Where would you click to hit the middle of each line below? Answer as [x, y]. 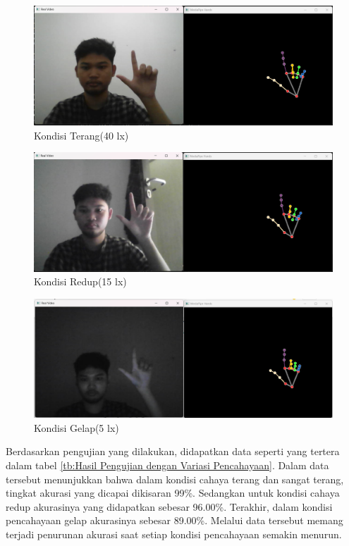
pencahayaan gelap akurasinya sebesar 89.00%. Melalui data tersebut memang [174, 520]
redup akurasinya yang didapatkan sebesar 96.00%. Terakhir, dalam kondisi [169, 506]
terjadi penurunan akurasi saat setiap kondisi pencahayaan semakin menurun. [174, 534]
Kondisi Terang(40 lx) [81, 135]
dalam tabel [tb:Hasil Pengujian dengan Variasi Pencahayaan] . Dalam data [167, 465]
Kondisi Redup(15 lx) [80, 281]
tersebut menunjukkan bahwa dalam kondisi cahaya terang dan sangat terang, [175, 479]
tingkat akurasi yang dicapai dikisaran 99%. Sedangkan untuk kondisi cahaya [173, 493]
